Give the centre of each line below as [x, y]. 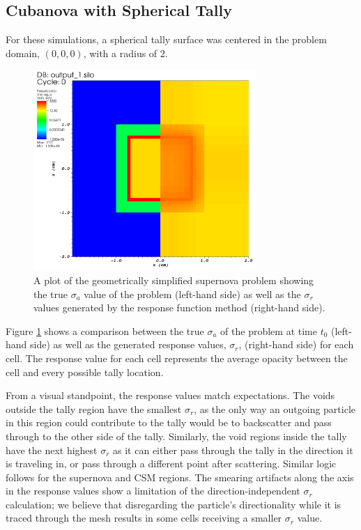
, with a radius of [120, 53]
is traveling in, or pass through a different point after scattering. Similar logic [171, 463]
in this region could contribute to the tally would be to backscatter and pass [169, 422]
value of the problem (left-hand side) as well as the [192, 294]
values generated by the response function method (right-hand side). [179, 307]
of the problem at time [269, 330]
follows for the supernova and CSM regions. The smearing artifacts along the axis [180, 477]
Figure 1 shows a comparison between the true [105, 330]
